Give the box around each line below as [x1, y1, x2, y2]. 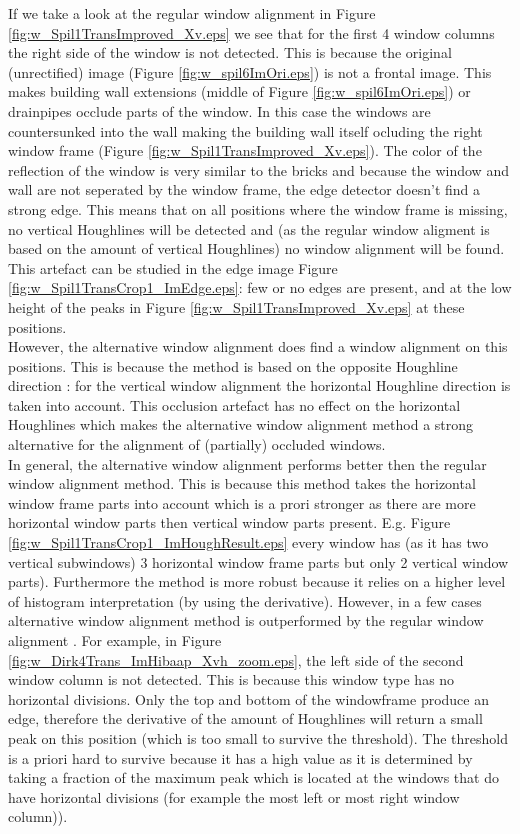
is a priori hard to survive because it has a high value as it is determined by [8, 747, 473, 768]
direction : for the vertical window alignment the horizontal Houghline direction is [8, 375, 511, 396]
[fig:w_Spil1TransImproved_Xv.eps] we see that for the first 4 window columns [8, 22, 495, 43]
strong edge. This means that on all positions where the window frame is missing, [8, 198, 508, 219]
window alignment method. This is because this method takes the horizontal [8, 473, 476, 494]
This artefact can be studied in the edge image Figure [8, 257, 338, 278]
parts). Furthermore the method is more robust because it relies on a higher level [8, 571, 506, 592]
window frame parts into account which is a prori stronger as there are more [8, 492, 476, 513]
